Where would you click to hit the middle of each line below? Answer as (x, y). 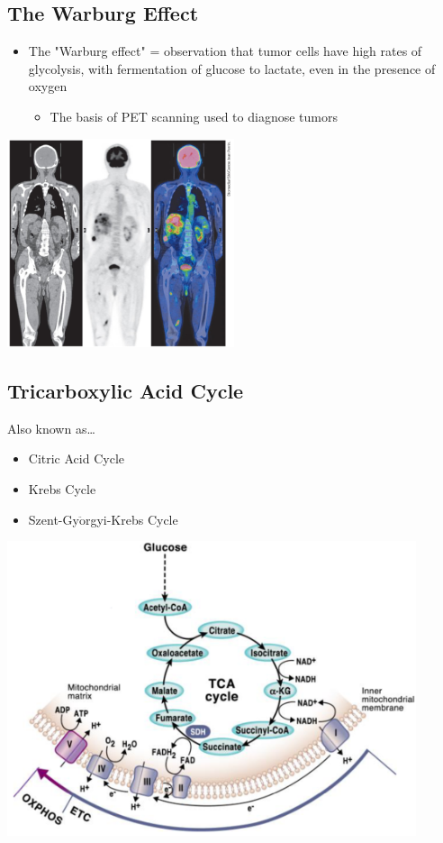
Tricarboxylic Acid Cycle (126, 390)
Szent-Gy (54, 519)
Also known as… (51, 428)
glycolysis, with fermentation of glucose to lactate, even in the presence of (232, 68)
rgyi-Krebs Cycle (131, 519)
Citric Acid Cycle (76, 458)
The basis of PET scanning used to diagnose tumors (194, 116)
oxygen (48, 86)
